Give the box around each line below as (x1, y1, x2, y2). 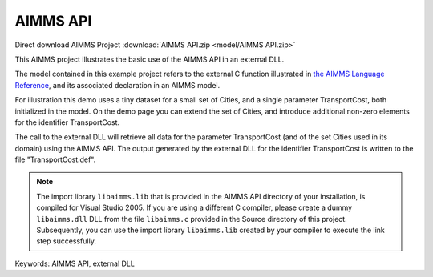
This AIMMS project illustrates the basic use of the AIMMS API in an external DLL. (14, 54, 285, 64)
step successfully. (36, 236, 96, 246)
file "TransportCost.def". (14, 155, 96, 164)
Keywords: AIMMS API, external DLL (14, 259, 136, 268)
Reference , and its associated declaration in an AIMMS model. (14, 80, 221, 90)
